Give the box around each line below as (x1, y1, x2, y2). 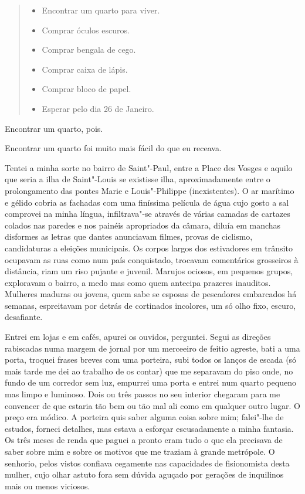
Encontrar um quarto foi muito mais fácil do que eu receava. (5, 142, 222, 154)
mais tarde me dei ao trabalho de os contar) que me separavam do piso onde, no (5, 364, 293, 377)
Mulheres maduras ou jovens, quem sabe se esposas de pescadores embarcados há (5, 288, 297, 300)
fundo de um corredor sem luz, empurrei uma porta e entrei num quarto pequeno (5, 376, 297, 389)
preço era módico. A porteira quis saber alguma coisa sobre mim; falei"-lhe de (5, 411, 284, 423)
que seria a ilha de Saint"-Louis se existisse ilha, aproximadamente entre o (5, 173, 270, 185)
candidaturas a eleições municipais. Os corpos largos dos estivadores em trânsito (5, 241, 293, 254)
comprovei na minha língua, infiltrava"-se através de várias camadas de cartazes (5, 207, 290, 220)
